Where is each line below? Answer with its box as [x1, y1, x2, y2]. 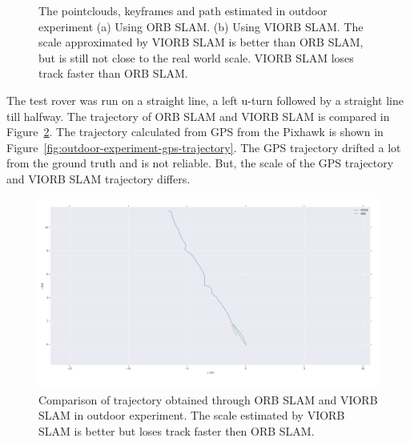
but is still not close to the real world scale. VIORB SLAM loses [38, 49, 354, 66]
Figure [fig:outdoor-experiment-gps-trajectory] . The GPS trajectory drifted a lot [6, 139, 401, 155]
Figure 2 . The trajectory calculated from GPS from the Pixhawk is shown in [6, 123, 384, 140]
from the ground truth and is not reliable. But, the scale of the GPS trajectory [6, 155, 394, 171]
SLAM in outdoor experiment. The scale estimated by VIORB [38, 407, 345, 424]
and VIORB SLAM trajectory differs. [6, 170, 191, 187]
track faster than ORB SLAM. [38, 65, 188, 82]
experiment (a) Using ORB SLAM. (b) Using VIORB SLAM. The [38, 18, 364, 34]
